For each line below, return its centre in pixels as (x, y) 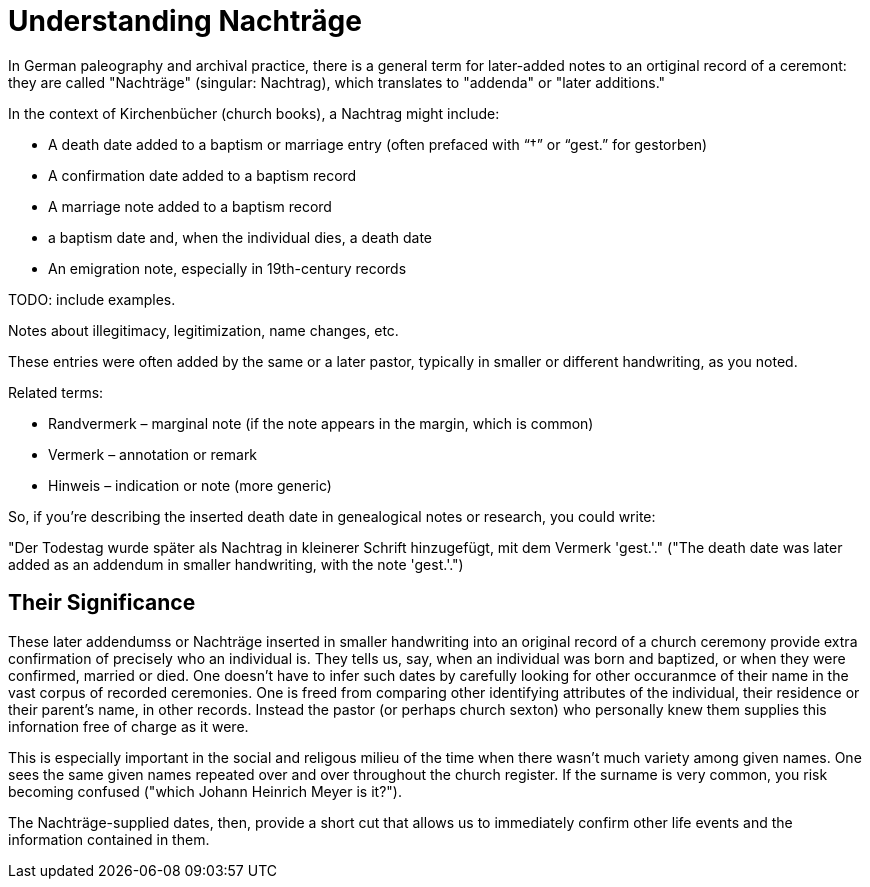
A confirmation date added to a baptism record (202, 175)
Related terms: (56, 392)
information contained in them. (109, 839)
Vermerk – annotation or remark (153, 454)
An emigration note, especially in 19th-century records (227, 268)
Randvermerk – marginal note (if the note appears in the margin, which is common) (321, 423)
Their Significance (102, 603)
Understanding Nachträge (185, 21)
